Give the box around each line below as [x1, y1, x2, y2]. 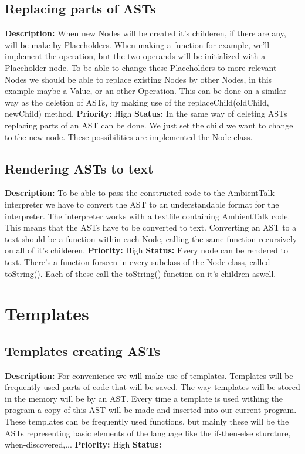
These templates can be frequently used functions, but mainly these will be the [5, 415, 289, 428]
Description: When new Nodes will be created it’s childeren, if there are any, [5, 27, 286, 39]
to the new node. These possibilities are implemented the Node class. [5, 130, 253, 143]
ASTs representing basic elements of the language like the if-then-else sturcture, [5, 426, 291, 439]
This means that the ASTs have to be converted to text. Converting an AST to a [5, 221, 297, 233]
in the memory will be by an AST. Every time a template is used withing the [5, 392, 283, 404]
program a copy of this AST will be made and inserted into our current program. [5, 404, 297, 416]
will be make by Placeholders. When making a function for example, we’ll [5, 38, 270, 50]
